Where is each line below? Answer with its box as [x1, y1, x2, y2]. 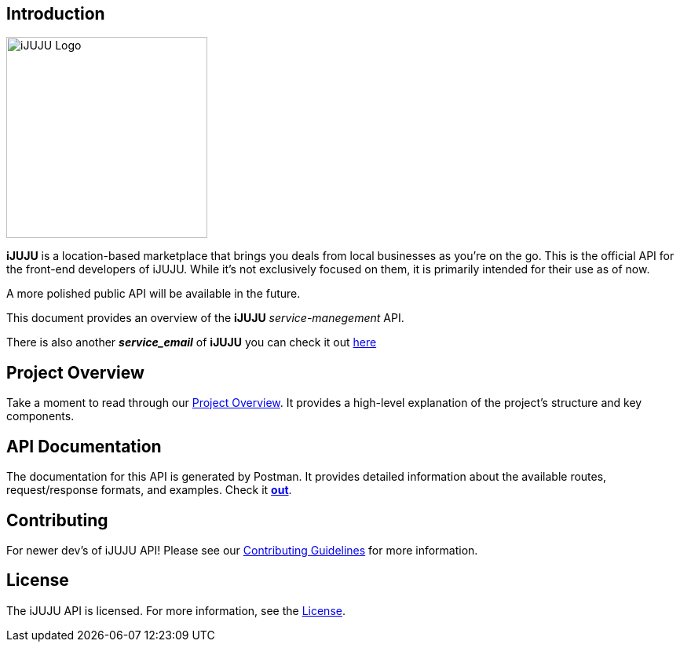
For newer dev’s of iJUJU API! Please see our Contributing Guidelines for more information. [6, 543, 478, 557]
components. [6, 409, 75, 423]
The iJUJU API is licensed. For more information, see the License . [6, 603, 345, 617]
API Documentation [6, 436, 162, 456]
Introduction [6, 4, 105, 24]
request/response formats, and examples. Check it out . [6, 483, 292, 497]
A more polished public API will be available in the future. [6, 287, 301, 301]
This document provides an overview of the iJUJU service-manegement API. [6, 311, 404, 325]
